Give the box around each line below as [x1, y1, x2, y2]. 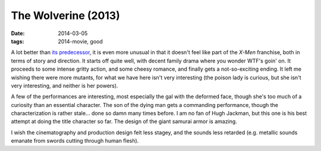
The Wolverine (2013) [11, 9, 120, 22]
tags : [11, 37, 24, 45]
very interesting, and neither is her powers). [11, 82, 118, 89]
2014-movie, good [58, 37, 103, 45]
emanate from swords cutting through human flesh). [11, 137, 139, 144]
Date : [11, 30, 25, 37]
